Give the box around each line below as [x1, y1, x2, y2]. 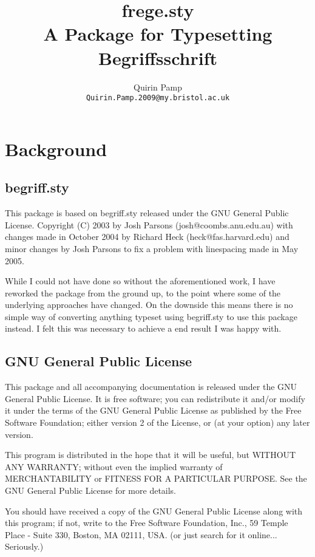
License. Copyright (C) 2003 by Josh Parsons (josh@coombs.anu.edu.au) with [5, 218, 293, 231]
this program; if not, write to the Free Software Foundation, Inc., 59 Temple [5, 516, 288, 529]
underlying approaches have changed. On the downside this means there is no [5, 298, 293, 311]
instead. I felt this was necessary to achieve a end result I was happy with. [5, 322, 282, 335]
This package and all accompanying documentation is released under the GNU [5, 380, 297, 393]
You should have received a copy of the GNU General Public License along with [5, 504, 303, 517]
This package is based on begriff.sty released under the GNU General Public [5, 207, 289, 219]
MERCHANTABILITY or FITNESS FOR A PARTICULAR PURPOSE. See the [5, 472, 307, 485]
